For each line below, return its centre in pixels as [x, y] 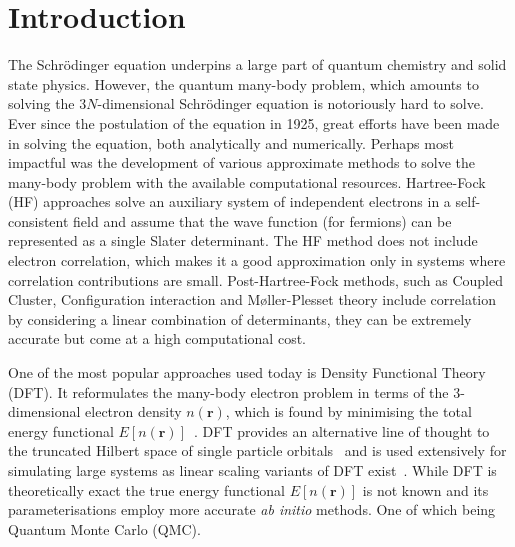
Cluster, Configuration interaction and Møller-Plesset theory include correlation [252, 299]
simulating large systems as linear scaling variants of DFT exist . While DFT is [252, 470]
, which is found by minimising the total [348, 411]
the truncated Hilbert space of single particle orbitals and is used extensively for [257, 450]
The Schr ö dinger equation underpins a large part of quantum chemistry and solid [257, 64]
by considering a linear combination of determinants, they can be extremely [240, 318]
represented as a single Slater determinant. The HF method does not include [243, 240]
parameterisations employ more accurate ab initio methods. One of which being [252, 509]
